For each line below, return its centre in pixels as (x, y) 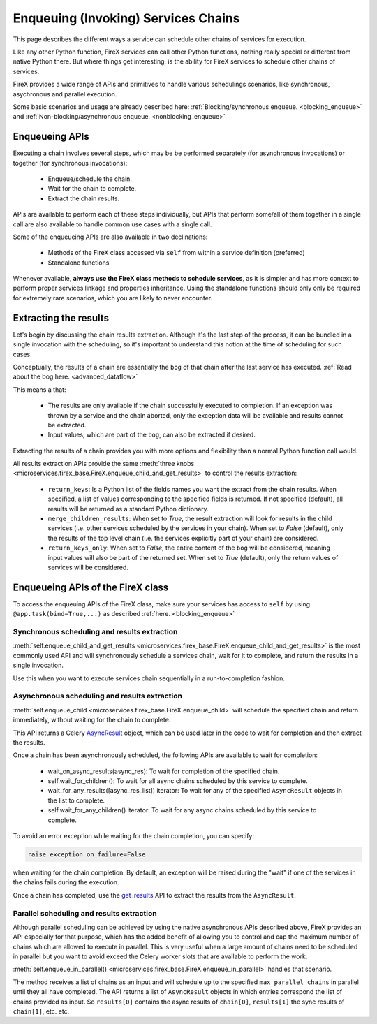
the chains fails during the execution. (66, 882)
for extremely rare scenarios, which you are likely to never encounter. (113, 298)
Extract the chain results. (84, 198)
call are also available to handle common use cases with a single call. (112, 224)
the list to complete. (76, 800)
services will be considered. (88, 567)
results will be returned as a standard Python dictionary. (128, 509)
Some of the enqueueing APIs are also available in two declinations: (110, 237)
